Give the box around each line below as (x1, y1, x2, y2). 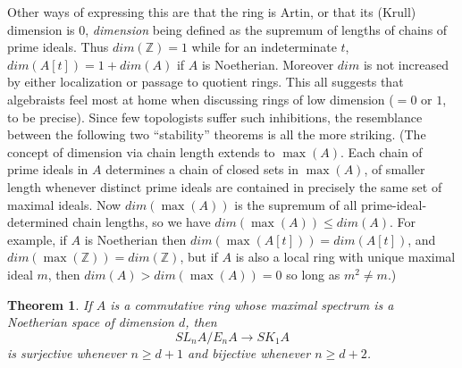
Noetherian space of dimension (7, 313, 174, 331)
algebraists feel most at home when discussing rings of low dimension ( (7, 89, 394, 108)
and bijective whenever (187, 343, 311, 362)
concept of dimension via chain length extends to (7, 142, 275, 161)
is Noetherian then (84, 230, 187, 248)
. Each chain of (340, 142, 423, 161)
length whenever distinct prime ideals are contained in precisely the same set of (7, 177, 442, 196)
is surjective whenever (7, 343, 127, 362)
